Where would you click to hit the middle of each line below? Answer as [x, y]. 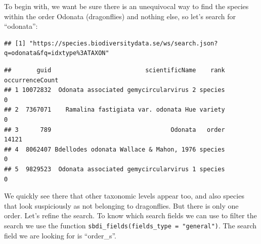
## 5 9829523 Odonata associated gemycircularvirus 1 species [115, 169]
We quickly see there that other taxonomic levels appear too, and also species [124, 196]
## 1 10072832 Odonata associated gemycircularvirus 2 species [115, 90]
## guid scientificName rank [115, 70]
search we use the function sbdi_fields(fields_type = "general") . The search [130, 225]
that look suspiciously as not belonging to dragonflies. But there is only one [121, 205]
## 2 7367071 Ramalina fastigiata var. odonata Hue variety [115, 110]
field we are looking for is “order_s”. [60, 235]
